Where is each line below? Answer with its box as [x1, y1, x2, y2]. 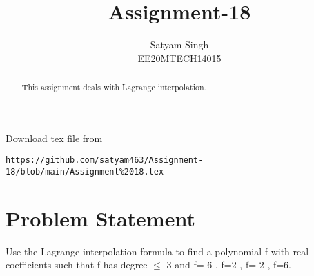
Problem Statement [6, 204, 195, 232]
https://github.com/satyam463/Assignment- [6, 155, 204, 166]
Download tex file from [6, 130, 103, 145]
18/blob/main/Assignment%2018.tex [6, 167, 164, 177]
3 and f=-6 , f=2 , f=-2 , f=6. [166, 257, 292, 272]
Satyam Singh [150, 37, 209, 52]
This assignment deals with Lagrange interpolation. [21, 81, 206, 93]
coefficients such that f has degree [6, 257, 148, 272]
